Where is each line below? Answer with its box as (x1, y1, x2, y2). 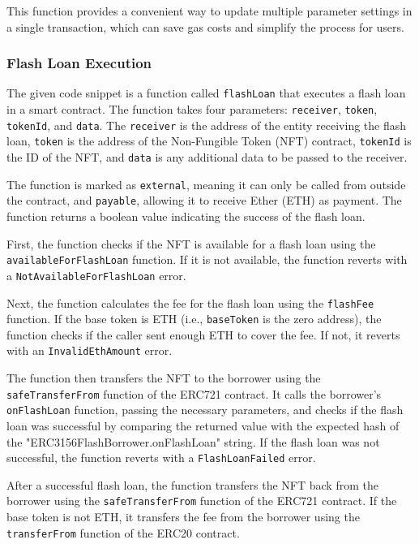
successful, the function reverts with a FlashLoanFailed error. (6, 449, 316, 466)
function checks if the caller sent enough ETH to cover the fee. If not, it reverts (6, 326, 400, 343)
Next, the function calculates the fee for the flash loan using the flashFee (6, 294, 374, 311)
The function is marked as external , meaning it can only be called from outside (6, 175, 406, 192)
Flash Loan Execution (6, 53, 152, 73)
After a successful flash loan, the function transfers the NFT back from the (6, 476, 378, 493)
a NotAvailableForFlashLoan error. (6, 266, 186, 283)
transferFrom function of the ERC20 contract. (6, 524, 240, 541)
